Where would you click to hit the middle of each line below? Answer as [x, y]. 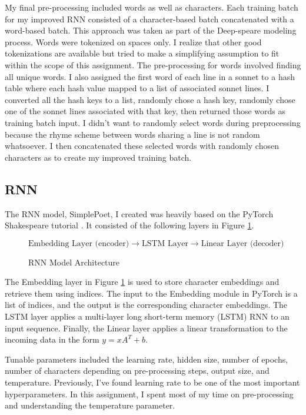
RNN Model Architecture [74, 262]
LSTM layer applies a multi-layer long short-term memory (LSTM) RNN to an [147, 316]
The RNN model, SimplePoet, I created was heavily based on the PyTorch [139, 213]
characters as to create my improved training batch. [98, 157]
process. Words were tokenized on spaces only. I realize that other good [133, 41]
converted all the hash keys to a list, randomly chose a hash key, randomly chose [150, 99]
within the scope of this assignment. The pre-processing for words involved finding [153, 64]
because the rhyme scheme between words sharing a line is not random [132, 134]
